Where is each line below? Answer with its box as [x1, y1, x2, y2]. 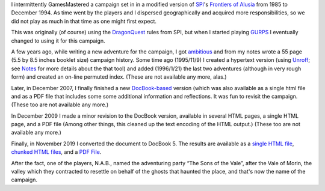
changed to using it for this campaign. [11, 37, 105, 44]
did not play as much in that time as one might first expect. [11, 17, 156, 25]
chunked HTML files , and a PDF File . [11, 148, 102, 156]
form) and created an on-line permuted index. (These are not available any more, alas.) [11, 73, 227, 80]
